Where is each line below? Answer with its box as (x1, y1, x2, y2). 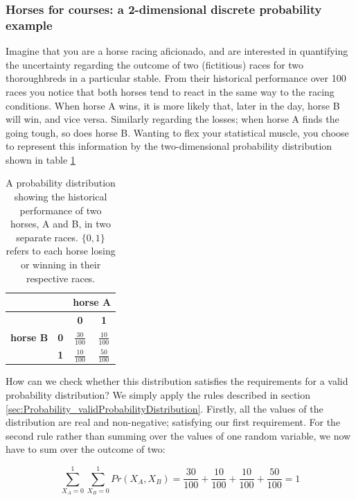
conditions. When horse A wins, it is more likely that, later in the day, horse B (6, 98, 340, 112)
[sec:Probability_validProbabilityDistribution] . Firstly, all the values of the (6, 401, 323, 415)
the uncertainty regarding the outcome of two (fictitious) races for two (6, 57, 304, 71)
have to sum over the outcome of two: (6, 442, 166, 456)
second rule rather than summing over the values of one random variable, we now (6, 428, 351, 442)
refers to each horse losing (6, 243, 116, 258)
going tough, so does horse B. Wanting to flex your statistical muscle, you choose (6, 125, 349, 139)
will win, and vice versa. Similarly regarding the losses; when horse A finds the (6, 112, 339, 126)
